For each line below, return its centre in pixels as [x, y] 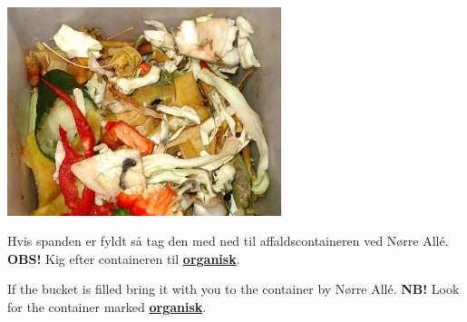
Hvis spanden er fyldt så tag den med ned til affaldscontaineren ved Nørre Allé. [228, 241]
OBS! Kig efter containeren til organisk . [124, 258]
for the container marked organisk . [107, 307]
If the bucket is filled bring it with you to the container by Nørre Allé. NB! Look [233, 289]
